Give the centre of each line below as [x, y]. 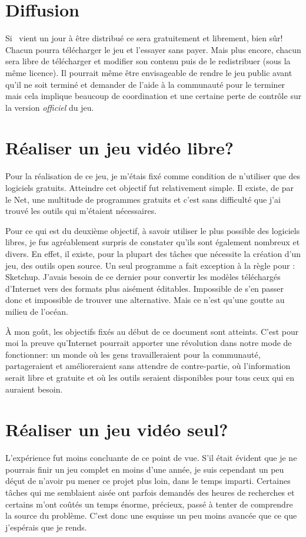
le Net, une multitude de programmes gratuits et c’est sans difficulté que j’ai [143, 199]
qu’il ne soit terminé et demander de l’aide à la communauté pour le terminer [145, 84]
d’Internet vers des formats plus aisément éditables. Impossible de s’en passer [145, 288]
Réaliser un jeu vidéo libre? [119, 148]
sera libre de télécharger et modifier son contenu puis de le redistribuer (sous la [148, 61]
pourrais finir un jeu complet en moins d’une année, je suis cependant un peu [145, 469]
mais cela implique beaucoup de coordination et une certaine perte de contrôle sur [154, 96]
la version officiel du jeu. [50, 107]
